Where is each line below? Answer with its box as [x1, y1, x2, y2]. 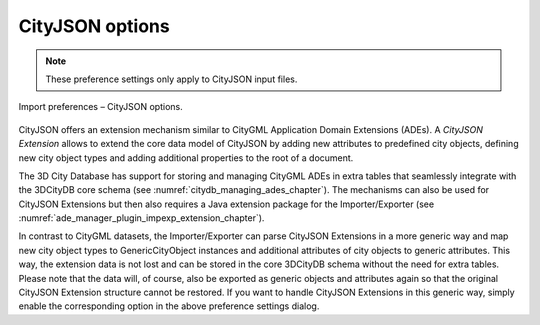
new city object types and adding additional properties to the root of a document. [18, 151, 354, 164]
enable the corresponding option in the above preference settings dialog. [18, 300, 320, 312]
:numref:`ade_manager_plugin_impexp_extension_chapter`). [18, 212, 265, 224]
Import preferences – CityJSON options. [18, 101, 184, 113]
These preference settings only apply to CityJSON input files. [45, 73, 298, 85]
